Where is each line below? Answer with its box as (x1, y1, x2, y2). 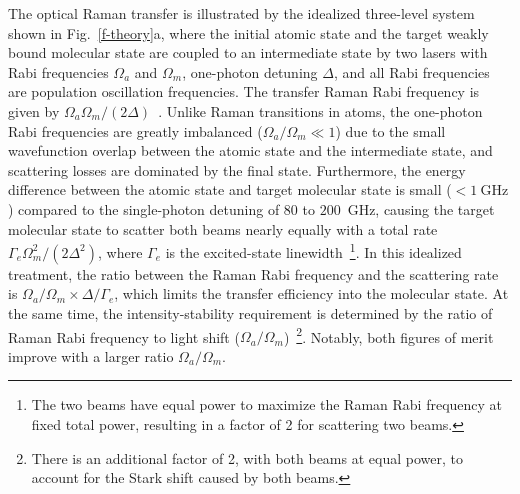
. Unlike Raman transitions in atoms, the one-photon (158, 100, 483, 121)
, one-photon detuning (182, 61, 318, 82)
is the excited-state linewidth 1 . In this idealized (165, 239, 462, 262)
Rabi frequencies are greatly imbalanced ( (8, 120, 263, 141)
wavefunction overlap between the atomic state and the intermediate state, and (8, 140, 493, 161)
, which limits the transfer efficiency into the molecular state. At (114, 283, 509, 304)
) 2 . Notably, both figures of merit (283, 323, 494, 347)
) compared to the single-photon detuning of (8, 198, 280, 219)
